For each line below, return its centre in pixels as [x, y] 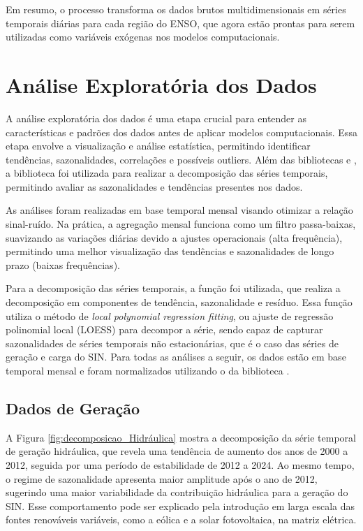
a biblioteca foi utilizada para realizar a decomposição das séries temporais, [167, 173]
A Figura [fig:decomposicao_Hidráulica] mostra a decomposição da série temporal [181, 437]
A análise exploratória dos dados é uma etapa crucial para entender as [156, 118]
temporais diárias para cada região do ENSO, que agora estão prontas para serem [180, 23]
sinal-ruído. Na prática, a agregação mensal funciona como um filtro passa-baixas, [181, 224]
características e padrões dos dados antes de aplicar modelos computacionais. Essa [181, 132]
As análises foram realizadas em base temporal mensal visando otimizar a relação [179, 210]
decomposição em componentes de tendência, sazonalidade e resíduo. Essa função [179, 302]
